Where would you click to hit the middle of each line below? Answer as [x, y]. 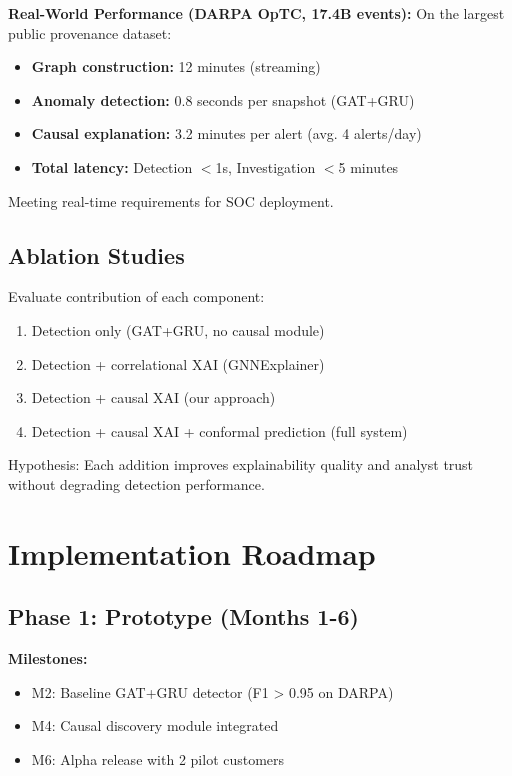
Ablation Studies [96, 254]
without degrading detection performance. [136, 483]
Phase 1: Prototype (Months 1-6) [183, 616]
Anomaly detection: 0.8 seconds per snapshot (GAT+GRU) [223, 99]
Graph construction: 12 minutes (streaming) [176, 66]
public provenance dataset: [90, 32]
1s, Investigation [265, 166]
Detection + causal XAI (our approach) [153, 397]
